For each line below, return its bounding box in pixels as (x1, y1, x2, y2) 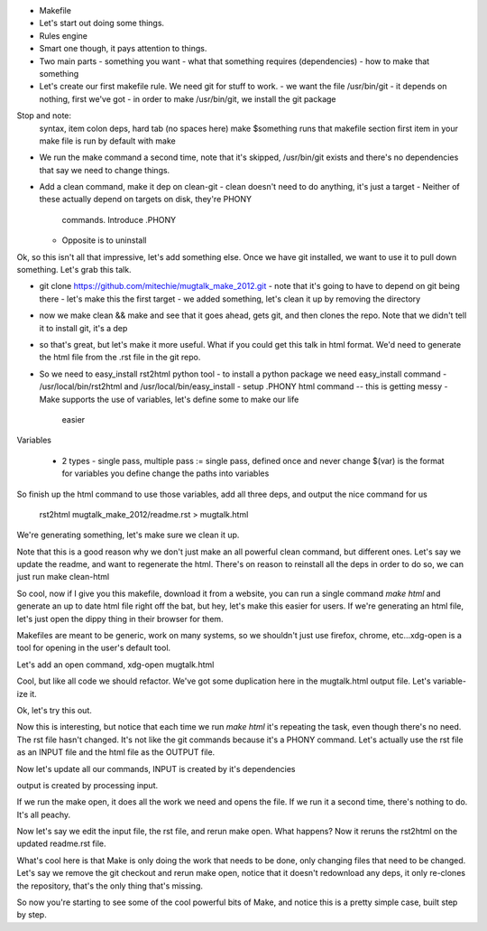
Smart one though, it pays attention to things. (39, 43, 207, 54)
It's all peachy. (16, 809, 71, 820)
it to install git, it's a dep (39, 322, 128, 333)
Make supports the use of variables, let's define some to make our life (39, 394, 299, 405)
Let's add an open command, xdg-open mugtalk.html (16, 659, 215, 670)
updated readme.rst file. (16, 838, 106, 849)
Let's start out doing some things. (39, 18, 165, 29)
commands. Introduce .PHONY (61, 214, 177, 225)
